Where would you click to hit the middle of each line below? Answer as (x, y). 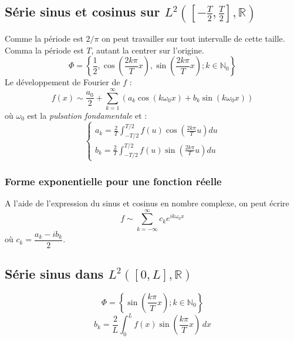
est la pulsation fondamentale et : (87, 115)
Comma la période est (44, 50)
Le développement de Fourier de (62, 82)
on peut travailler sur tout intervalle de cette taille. (193, 39)
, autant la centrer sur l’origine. (148, 50)
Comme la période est (44, 39)
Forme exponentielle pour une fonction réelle (113, 181)
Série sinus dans (54, 274)
